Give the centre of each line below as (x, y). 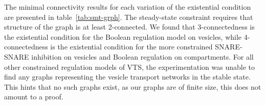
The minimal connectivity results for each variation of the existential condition (128, 7)
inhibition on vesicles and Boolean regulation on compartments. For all (142, 56)
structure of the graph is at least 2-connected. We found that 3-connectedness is (129, 27)
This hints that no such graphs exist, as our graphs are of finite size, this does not (133, 86)
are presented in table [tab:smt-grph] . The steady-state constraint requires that (129, 17)
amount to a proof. (34, 97)
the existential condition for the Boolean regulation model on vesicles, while (123, 36)
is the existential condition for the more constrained (131, 47)
